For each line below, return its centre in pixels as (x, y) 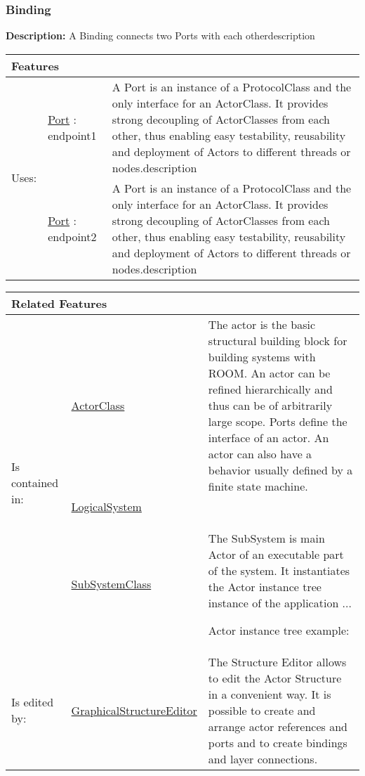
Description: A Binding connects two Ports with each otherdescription (160, 35)
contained (35, 483)
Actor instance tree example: (279, 630)
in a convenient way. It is (270, 694)
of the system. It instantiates (279, 570)
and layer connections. (263, 758)
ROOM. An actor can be (269, 373)
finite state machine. (258, 486)
